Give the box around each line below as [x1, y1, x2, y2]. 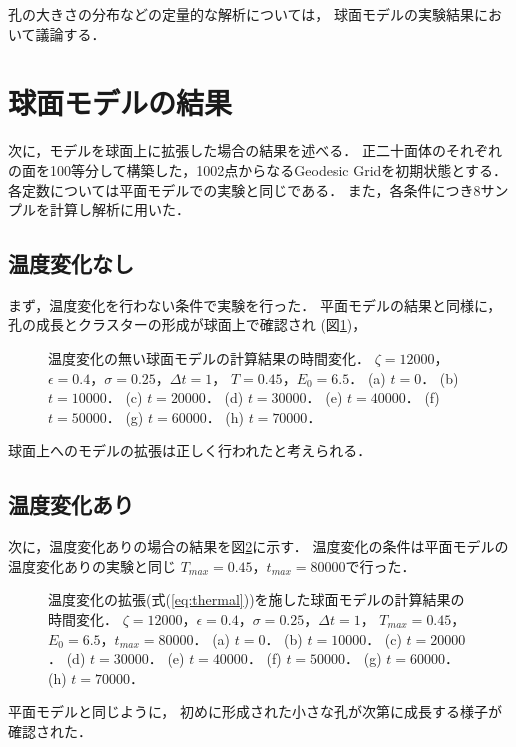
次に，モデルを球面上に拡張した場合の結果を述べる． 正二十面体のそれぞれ [8, 140, 502, 161]
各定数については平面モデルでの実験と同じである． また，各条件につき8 [8, 179, 481, 200]
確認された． [8, 721, 92, 741]
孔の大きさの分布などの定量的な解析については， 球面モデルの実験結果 [8, 4, 474, 24]
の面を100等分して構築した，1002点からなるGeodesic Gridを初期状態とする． [8, 159, 507, 180]
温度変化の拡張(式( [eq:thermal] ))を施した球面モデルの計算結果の [48, 589, 465, 610]
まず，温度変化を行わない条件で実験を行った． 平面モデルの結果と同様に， [8, 294, 502, 315]
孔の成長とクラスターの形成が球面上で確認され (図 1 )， [8, 314, 367, 335]
